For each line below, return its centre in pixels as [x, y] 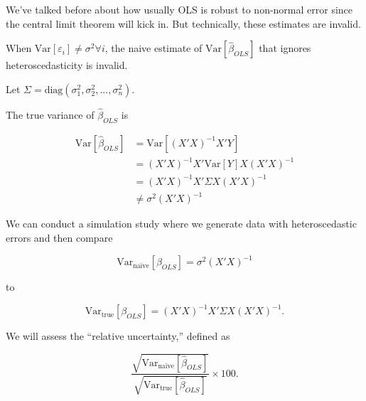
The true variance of [50, 114]
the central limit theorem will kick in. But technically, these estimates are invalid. [183, 23]
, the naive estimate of [154, 48]
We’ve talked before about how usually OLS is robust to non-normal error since [179, 9]
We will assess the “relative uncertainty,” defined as [118, 336]
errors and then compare [59, 238]
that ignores [285, 48]
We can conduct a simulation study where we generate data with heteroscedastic [181, 224]
